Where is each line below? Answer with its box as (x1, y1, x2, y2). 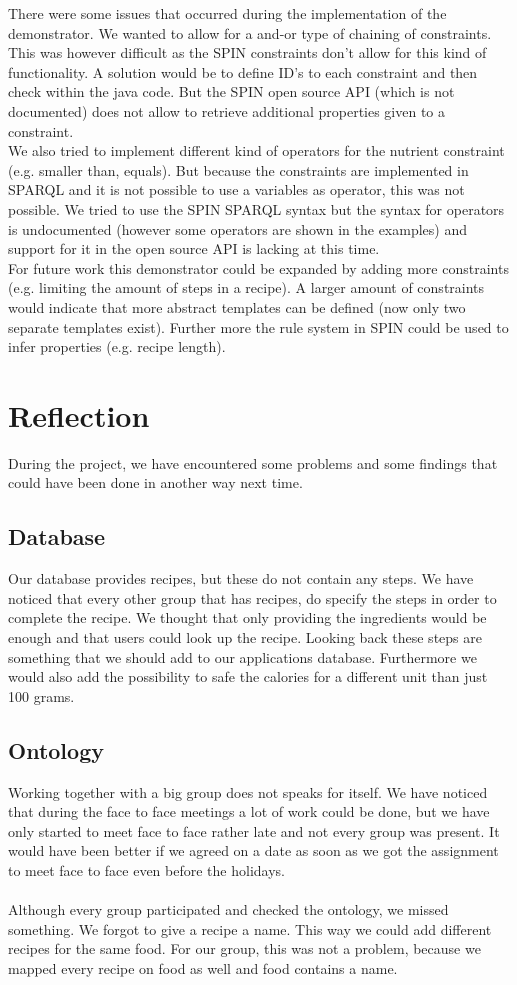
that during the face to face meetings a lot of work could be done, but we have (8, 801, 490, 822)
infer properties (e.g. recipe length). (8, 336, 226, 357)
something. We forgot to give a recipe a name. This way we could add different (8, 918, 492, 939)
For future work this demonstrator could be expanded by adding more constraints (8, 257, 509, 278)
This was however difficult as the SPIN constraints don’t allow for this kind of (8, 42, 487, 63)
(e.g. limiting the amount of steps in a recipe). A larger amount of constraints (8, 277, 485, 298)
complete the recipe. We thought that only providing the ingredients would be (8, 607, 487, 628)
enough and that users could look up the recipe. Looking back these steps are (8, 626, 482, 647)
